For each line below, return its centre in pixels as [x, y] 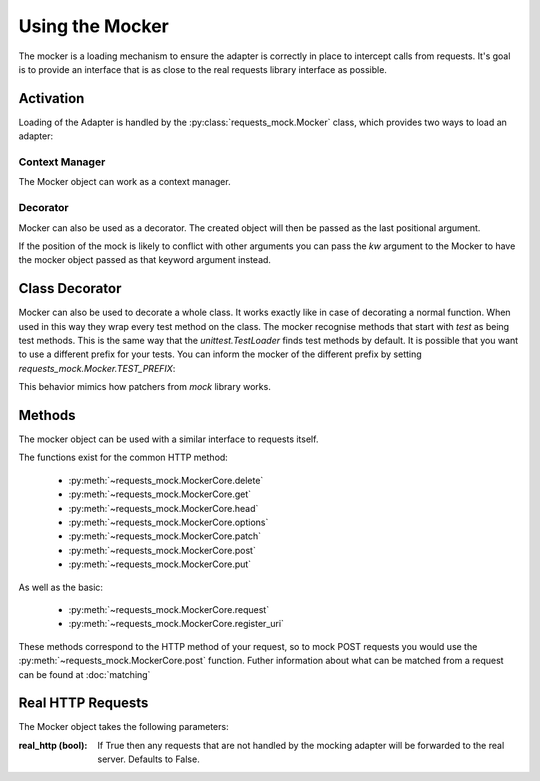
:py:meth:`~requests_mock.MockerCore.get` [160, 494]
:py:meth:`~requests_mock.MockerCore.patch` [165, 536]
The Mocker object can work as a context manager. [124, 182]
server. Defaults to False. [148, 759]
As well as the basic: [61, 587]
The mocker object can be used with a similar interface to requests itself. [168, 439]
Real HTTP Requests [83, 703]
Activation [51, 98]
